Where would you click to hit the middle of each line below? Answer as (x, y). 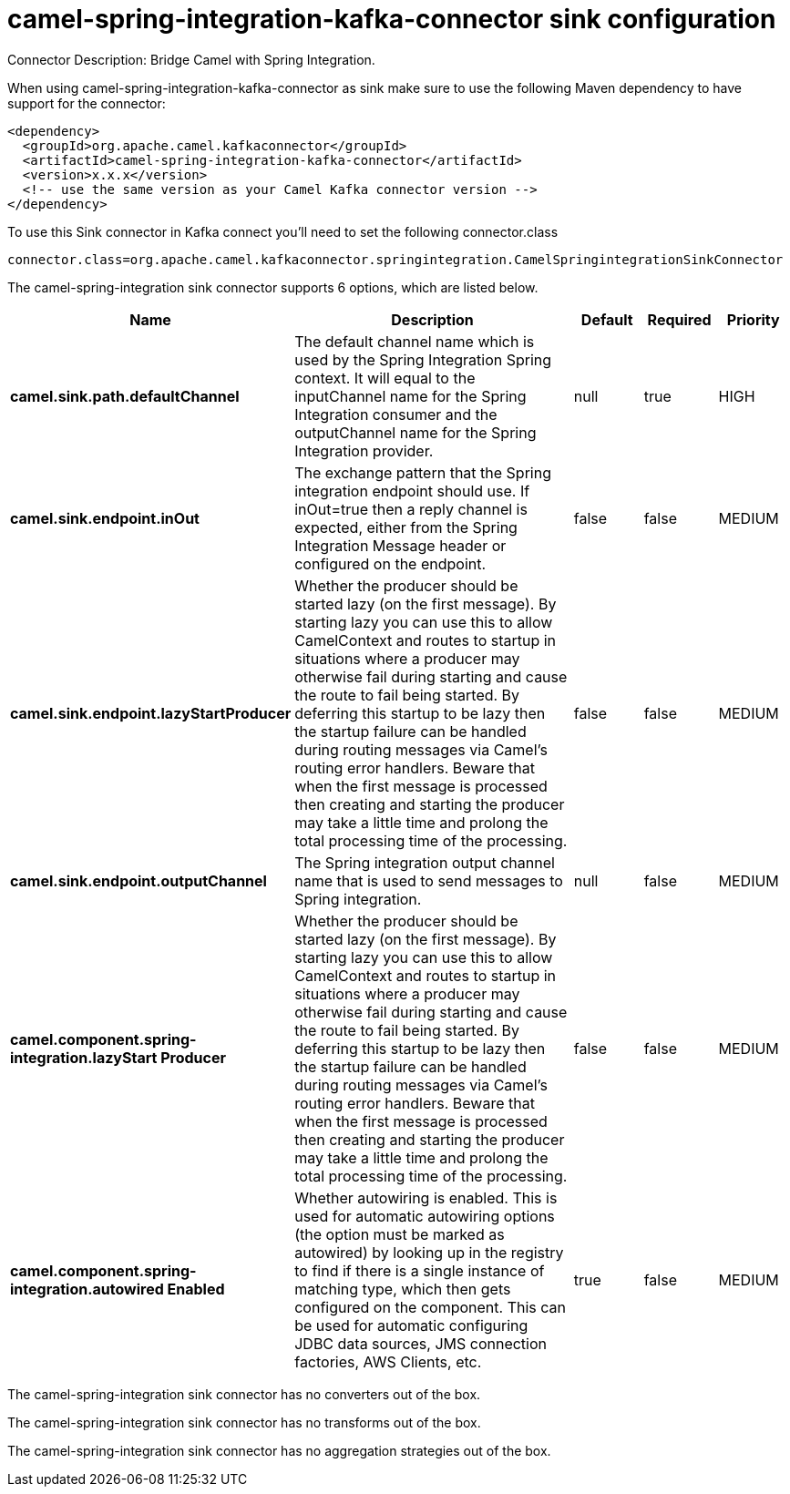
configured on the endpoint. (390, 563)
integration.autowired (87, 1289)
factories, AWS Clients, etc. (388, 1361)
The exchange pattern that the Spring (423, 472)
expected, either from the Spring (406, 527)
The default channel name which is (415, 341)
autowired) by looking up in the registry (429, 1252)
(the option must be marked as (400, 1234)
